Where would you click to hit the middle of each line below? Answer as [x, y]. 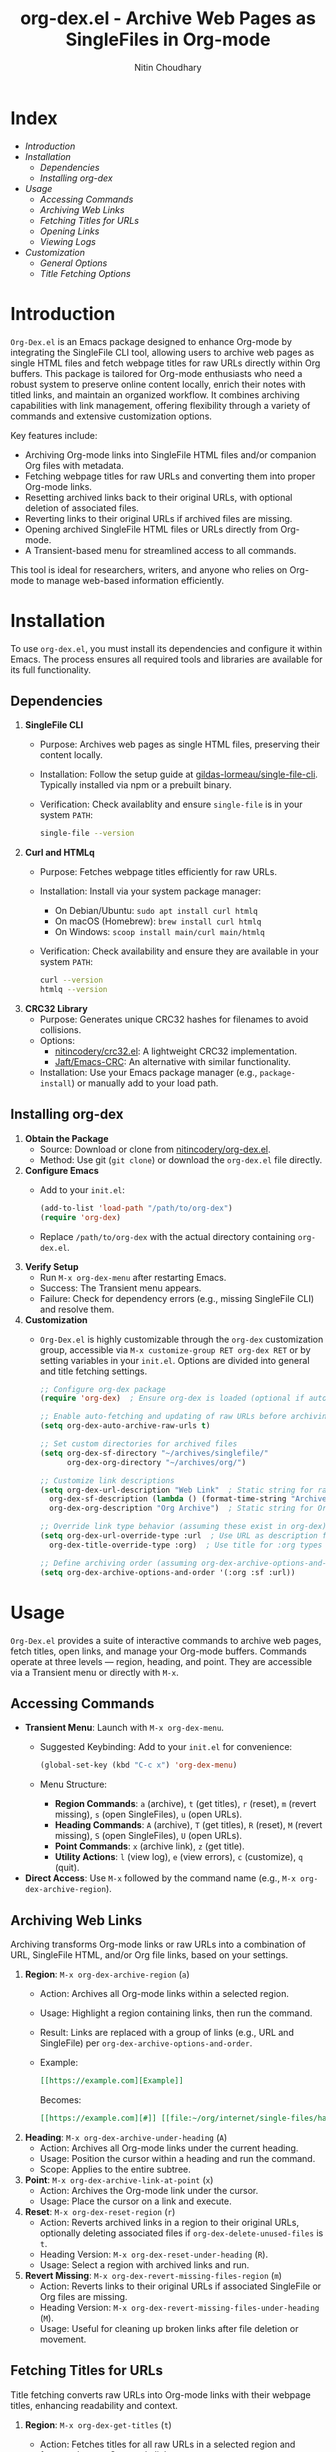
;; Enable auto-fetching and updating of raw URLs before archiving [185, 1417]
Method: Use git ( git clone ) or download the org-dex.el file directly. [181, 1159]
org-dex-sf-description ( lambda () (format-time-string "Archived [190, 1499]
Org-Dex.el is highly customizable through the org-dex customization [181, 1339]
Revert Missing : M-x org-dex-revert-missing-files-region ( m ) [153, 2275]
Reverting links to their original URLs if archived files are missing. [158, 518]
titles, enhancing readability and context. [94, 2405]
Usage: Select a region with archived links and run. [144, 2264]
